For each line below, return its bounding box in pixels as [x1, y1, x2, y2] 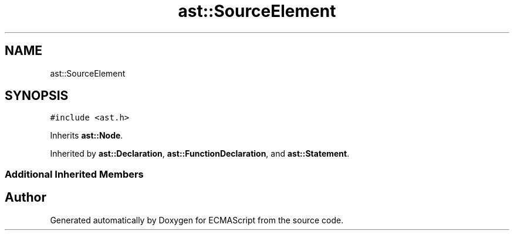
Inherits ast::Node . [50, 130, 123, 141]
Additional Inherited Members [5, 168, 144, 180]
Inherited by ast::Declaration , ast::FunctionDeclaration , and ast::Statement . [50, 148, 350, 159]
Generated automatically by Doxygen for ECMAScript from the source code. [50, 215, 344, 225]
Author [5, 190, 46, 205]
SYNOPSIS [5, 88, 69, 103]
